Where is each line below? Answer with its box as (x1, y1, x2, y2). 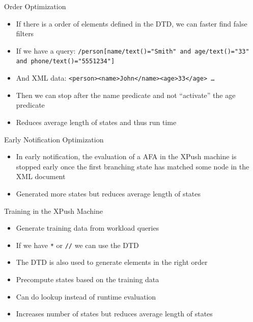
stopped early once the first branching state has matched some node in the (16, 161, 249, 171)
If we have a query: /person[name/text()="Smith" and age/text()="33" (16, 45, 249, 56)
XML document (16, 171, 66, 182)
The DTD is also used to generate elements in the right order (16, 257, 208, 267)
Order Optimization (4, 1, 66, 11)
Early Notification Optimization (4, 134, 104, 144)
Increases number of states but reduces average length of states (16, 308, 213, 319)
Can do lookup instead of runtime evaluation (16, 291, 156, 302)
